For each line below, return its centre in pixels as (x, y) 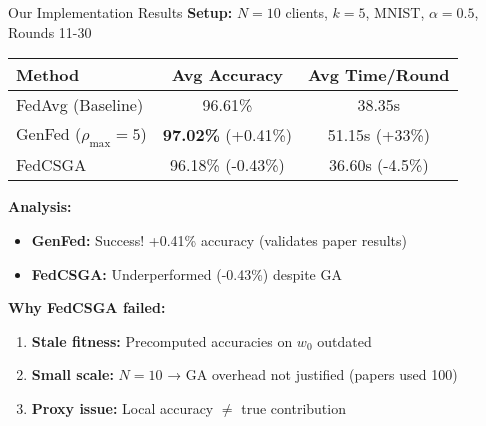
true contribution (293, 407)
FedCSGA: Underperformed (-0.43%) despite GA (186, 273)
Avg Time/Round (379, 75)
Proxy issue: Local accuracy (122, 407)
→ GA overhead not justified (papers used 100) (312, 374)
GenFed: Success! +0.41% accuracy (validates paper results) (219, 239)
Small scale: (72, 374)
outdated (344, 340)
